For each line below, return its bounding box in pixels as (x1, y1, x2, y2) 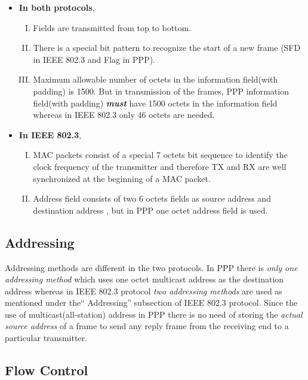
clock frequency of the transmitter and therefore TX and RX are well (33, 160, 287, 172)
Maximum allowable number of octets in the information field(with (33, 73, 278, 86)
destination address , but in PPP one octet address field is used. (33, 203, 268, 216)
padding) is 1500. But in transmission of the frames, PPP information (33, 84, 289, 97)
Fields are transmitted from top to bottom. (33, 21, 192, 34)
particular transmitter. (5, 332, 87, 344)
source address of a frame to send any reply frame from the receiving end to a (5, 320, 289, 332)
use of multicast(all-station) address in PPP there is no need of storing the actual (5, 308, 303, 320)
